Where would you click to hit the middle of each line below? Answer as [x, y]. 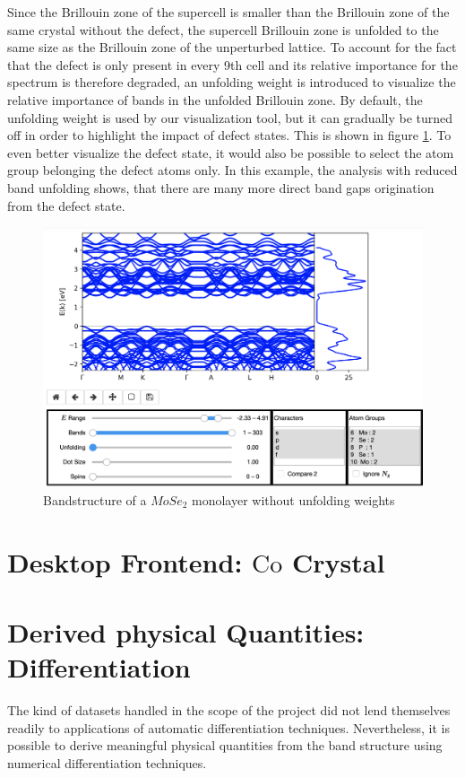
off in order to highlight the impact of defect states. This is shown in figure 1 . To [229, 135]
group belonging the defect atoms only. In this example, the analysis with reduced [232, 170]
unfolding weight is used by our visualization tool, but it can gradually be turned [230, 117]
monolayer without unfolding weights [293, 499]
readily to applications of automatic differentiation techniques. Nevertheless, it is [229, 727]
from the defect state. [66, 205]
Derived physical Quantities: [186, 632]
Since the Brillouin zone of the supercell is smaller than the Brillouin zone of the [228, 12]
